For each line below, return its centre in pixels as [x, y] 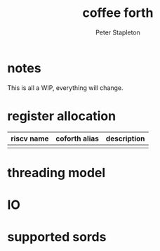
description [125, 139]
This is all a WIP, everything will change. [66, 88]
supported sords [57, 237]
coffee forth [118, 13]
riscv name [30, 139]
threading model [56, 173]
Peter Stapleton [118, 32]
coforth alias [78, 139]
